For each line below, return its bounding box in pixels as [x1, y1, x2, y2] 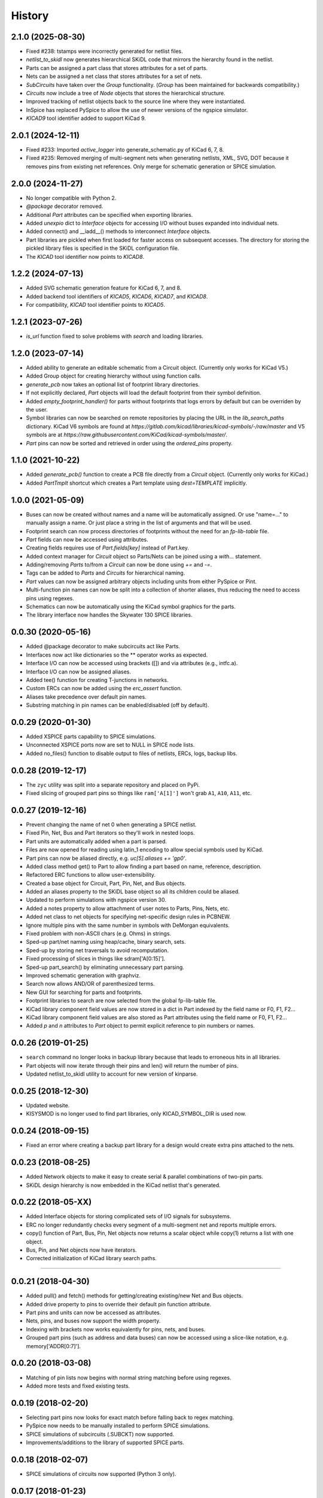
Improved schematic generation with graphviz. [26, 971, 141, 979]
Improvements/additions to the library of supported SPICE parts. [26, 1439, 185, 1446]
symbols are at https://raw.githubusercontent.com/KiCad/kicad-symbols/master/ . [26, 431, 227, 439]
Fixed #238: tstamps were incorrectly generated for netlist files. [26, 48, 183, 55]
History [11, 9, 49, 22]
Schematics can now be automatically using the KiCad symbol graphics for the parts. [26, 603, 236, 611]
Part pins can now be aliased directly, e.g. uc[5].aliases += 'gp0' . [26, 854, 187, 862]
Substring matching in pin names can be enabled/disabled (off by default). [26, 702, 209, 709]
